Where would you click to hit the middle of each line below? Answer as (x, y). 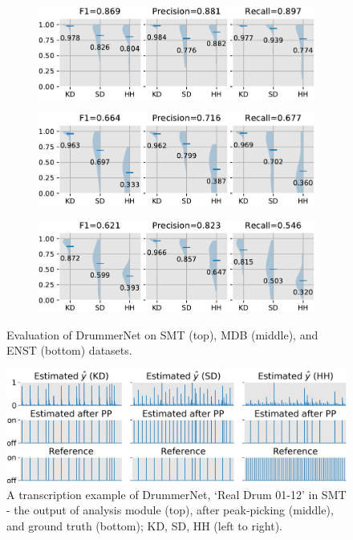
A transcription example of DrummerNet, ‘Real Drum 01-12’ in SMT (176, 494)
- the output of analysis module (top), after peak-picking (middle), (170, 510)
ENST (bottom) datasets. (69, 350)
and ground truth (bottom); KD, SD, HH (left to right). (144, 525)
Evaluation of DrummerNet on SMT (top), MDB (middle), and (162, 334)
